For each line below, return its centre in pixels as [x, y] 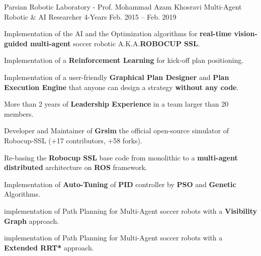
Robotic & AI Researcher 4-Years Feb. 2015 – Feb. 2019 [90, 16]
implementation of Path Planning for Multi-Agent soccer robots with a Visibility [131, 210]
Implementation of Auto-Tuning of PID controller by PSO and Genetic [120, 184]
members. [19, 113]
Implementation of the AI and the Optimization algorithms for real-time [118, 33]
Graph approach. [32, 221]
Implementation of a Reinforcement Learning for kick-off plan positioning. [124, 60]
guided [16, 43]
